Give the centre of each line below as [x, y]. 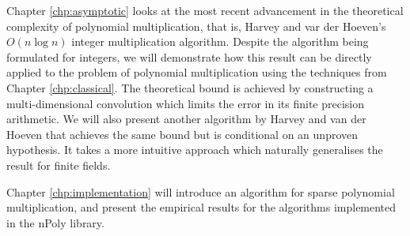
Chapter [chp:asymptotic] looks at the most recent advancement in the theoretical [205, 10]
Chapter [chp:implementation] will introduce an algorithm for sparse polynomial [201, 191]
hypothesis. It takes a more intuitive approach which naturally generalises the [195, 150]
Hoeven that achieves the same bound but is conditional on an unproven [182, 134]
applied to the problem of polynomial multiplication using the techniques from [197, 72]
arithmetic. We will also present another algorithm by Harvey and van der [186, 119]
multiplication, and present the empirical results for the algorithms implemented [201, 207]
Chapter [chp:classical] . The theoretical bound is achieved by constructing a [190, 87]
